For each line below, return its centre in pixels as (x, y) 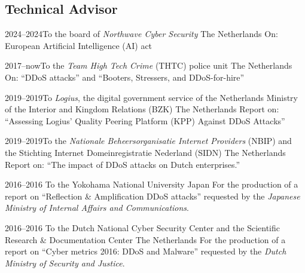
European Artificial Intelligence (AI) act (79, 45)
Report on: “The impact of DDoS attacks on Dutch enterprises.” (123, 164)
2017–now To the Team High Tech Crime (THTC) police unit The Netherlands (149, 65)
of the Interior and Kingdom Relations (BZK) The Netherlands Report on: (142, 109)
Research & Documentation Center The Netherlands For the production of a (145, 239)
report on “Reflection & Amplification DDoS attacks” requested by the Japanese (152, 196)
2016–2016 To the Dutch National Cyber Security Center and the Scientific (142, 227)
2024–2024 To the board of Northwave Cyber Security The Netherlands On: (141, 34)
